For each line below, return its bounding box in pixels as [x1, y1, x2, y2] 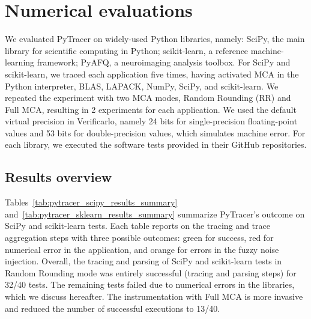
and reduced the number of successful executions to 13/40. [5, 302, 220, 314]
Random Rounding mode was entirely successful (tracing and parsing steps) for [5, 266, 297, 279]
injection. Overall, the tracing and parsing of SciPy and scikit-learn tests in [5, 255, 282, 267]
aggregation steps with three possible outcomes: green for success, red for [5, 231, 274, 244]
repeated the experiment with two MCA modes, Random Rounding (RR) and [5, 91, 291, 104]
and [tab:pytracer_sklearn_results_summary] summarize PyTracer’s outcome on [5, 207, 305, 220]
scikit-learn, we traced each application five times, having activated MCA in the [5, 67, 299, 80]
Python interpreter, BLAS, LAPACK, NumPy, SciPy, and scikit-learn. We [5, 79, 279, 92]
